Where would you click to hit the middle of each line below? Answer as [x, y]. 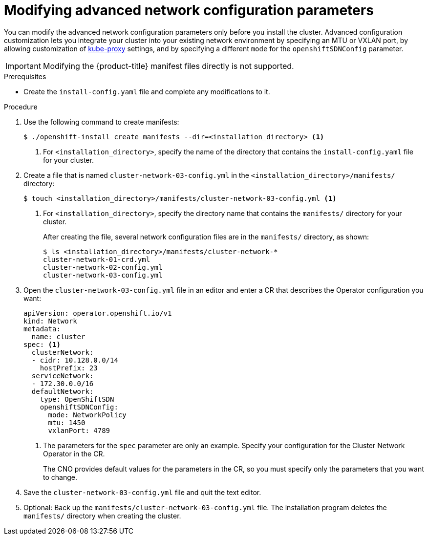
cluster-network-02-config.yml [103, 267]
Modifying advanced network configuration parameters [189, 10]
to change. [60, 477]
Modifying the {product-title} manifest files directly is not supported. [168, 66]
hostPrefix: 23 [69, 368]
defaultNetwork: [63, 391]
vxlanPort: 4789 [79, 430]
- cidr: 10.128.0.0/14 [75, 360]
